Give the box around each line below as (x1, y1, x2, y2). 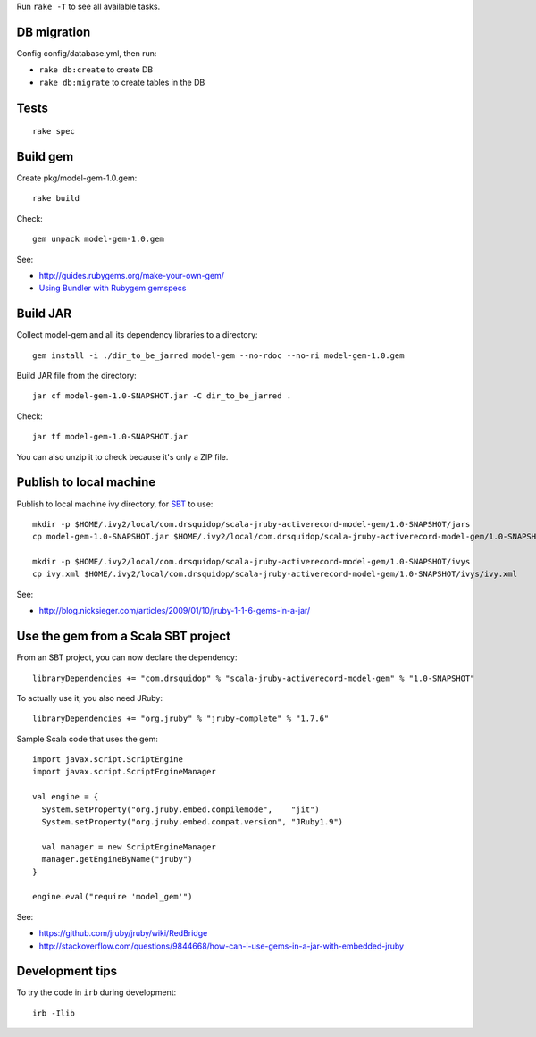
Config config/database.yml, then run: (16, 47, 157, 58)
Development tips (16, 964, 118, 979)
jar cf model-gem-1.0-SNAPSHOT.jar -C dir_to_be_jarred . (32, 391, 292, 401)
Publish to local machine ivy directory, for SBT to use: (16, 498, 214, 509)
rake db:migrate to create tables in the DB (38, 77, 205, 88)
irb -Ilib (32, 1008, 75, 1018)
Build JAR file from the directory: (16, 371, 138, 381)
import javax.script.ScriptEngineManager (32, 766, 216, 777)
